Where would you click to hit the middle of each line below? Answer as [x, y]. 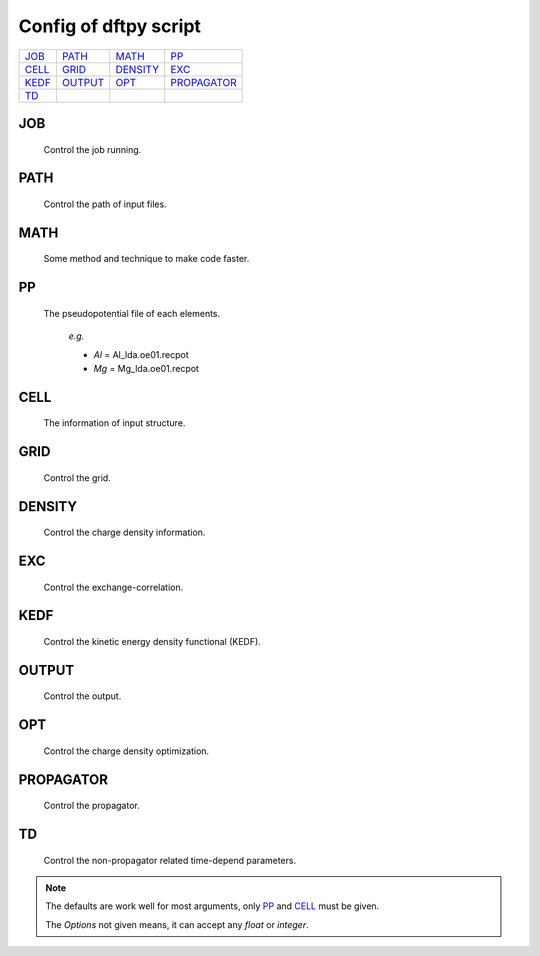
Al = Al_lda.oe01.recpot [141, 354]
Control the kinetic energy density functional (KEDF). [152, 641]
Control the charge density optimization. [126, 751]
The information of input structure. [114, 423]
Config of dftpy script [110, 26]
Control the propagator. [91, 806]
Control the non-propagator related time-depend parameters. [170, 860]
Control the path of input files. [105, 204]
